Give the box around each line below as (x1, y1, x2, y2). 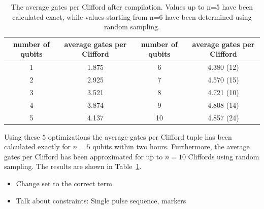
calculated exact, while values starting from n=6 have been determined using (12, 11, 252, 22)
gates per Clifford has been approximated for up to (4, 151, 163, 161)
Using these (4, 131, 40, 142)
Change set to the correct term (16, 178, 112, 189)
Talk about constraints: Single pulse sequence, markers (16, 195, 186, 205)
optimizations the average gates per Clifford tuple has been (48, 131, 232, 142)
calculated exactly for (4, 141, 71, 152)
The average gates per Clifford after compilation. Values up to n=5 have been (11, 2, 253, 12)
